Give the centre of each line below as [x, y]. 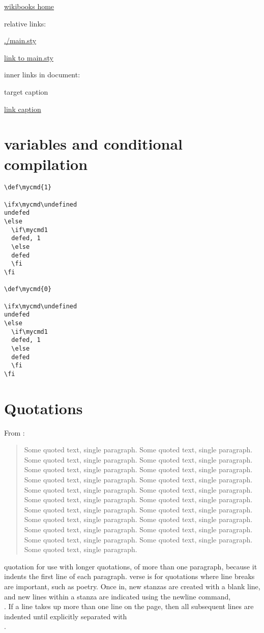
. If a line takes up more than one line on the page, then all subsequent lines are [129, 606]
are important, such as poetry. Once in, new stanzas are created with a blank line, [132, 586]
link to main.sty [29, 57]
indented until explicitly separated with [66, 616]
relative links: [25, 23]
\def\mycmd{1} [28, 188]
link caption [23, 109]
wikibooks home [29, 6]
